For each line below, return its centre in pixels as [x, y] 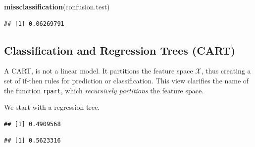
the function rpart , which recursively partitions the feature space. [104, 90]
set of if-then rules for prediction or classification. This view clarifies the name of [127, 80]
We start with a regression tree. [52, 107]
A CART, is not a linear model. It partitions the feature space [99, 71]
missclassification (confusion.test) [57, 6]
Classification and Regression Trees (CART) [120, 50]
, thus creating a [226, 71]
